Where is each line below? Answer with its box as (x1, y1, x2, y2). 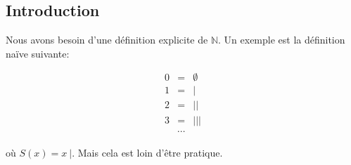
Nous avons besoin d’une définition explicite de (6, 32, 208, 47)
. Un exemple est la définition (218, 32, 345, 47)
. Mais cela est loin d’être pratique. (72, 145, 223, 159)
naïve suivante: (6, 46, 70, 60)
